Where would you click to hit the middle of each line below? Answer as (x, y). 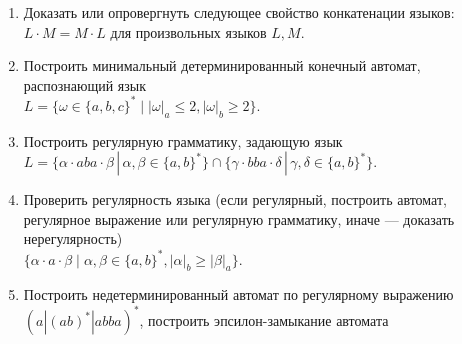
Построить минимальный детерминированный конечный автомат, (222, 65)
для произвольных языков (188, 31)
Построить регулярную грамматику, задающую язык (183, 140)
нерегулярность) (73, 238)
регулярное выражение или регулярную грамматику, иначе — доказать (239, 218)
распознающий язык (85, 84)
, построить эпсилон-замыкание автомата (264, 320)
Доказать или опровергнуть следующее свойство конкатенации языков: (239, 12)
